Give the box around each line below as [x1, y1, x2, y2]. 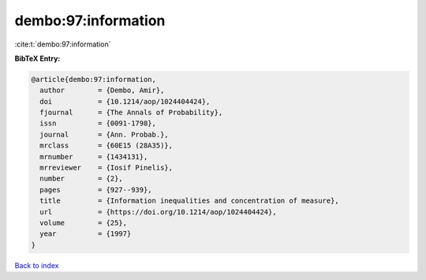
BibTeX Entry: [14, 54, 61, 63]
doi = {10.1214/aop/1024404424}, [39, 97, 211, 106]
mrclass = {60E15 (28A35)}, [39, 141, 174, 150]
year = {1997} [39, 230, 132, 238]
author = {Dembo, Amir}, [39, 86, 165, 95]
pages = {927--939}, [39, 185, 153, 194]
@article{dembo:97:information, [31, 75, 157, 84]
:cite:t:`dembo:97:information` [14, 39, 111, 49]
